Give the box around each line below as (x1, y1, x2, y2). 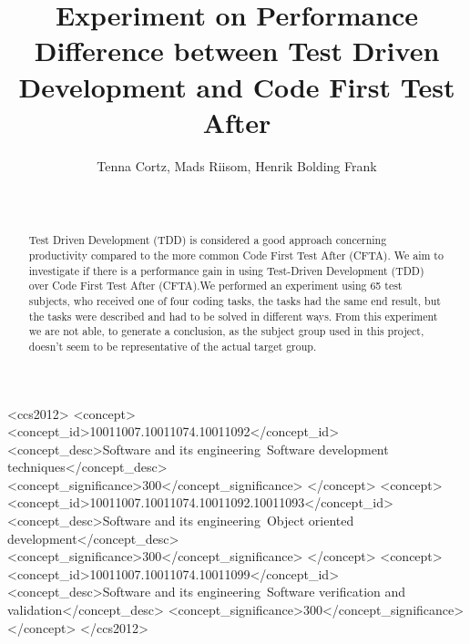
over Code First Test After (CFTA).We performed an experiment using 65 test (28, 278, 403, 293)
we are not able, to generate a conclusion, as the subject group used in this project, (28, 323, 424, 339)
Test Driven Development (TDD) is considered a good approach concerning (28, 232, 387, 248)
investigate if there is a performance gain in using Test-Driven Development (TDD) (28, 262, 424, 278)
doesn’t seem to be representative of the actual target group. (28, 338, 317, 353)
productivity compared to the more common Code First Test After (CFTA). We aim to (28, 247, 444, 262)
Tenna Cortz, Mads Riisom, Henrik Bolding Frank (97, 156, 377, 175)
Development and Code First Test (18, 67, 455, 105)
